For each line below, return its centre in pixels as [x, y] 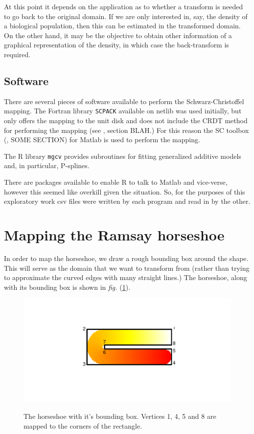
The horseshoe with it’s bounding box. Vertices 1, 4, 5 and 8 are [120, 416]
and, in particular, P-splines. [47, 165]
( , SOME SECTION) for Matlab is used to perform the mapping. [102, 140]
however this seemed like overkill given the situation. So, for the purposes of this [125, 191]
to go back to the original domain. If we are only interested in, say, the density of [126, 16]
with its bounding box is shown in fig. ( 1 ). [67, 287]
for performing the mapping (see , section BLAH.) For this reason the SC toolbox [127, 130]
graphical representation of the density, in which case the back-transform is [116, 45]
